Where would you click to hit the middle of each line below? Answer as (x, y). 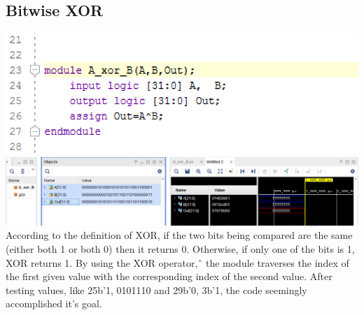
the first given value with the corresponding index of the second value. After (169, 276)
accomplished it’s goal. (54, 303)
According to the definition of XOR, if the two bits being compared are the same (179, 235)
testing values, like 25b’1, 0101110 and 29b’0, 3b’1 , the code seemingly (156, 290)
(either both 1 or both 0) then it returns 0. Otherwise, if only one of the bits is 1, (180, 249)
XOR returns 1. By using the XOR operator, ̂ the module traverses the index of (177, 262)
